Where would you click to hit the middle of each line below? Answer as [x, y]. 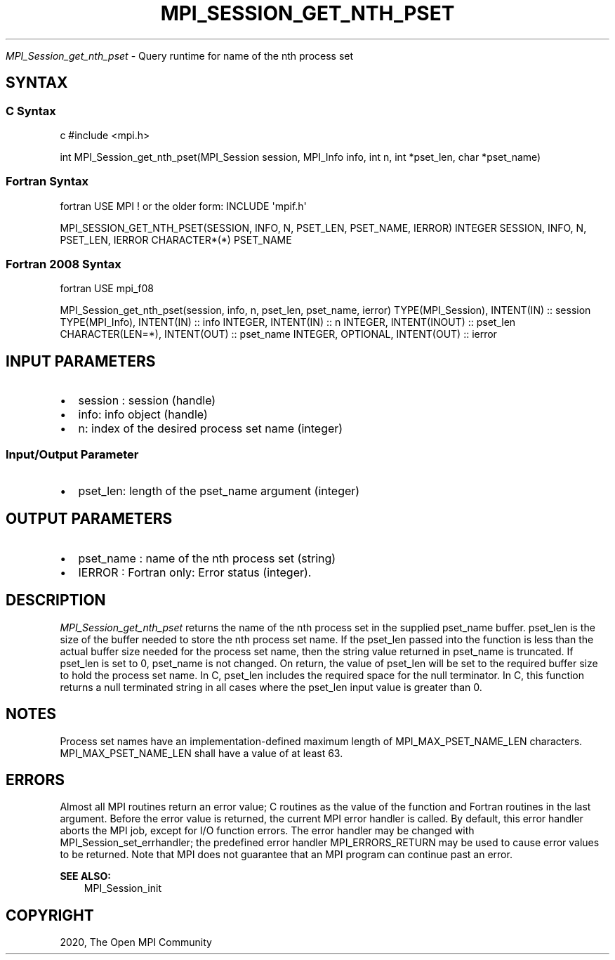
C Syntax [31, 111]
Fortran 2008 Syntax [64, 264]
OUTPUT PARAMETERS [89, 519]
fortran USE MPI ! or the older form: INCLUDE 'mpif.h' [183, 206]
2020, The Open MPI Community [136, 942]
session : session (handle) [147, 401]
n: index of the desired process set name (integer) [211, 429]
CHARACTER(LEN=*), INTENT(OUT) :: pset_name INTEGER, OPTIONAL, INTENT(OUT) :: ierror [278, 334]
